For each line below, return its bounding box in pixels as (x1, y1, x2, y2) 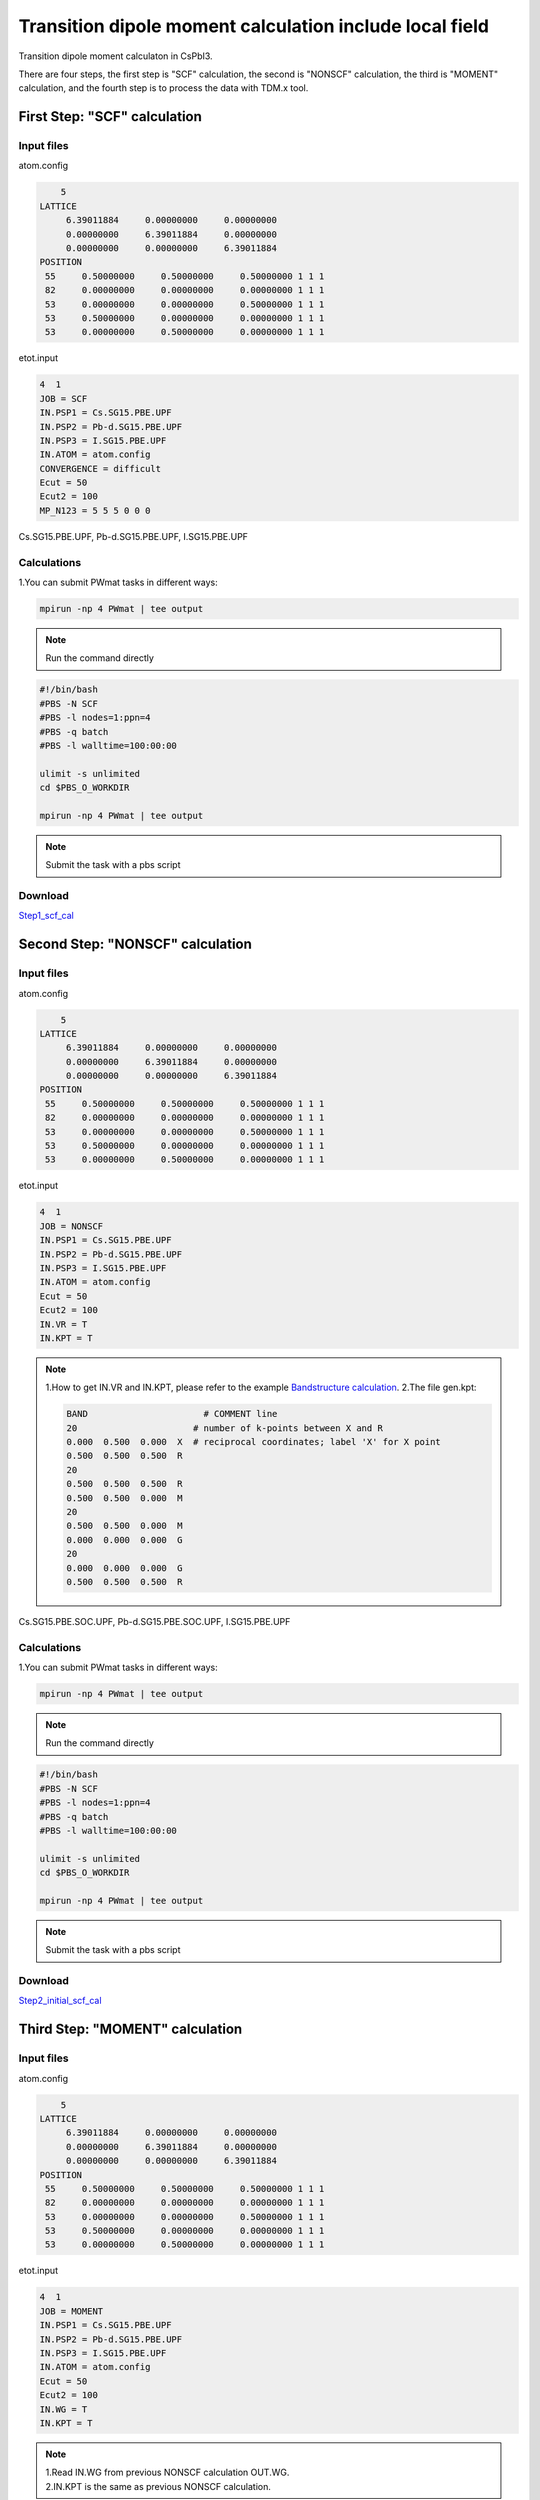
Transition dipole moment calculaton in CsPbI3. (18, 50, 214, 62)
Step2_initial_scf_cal (18, 1995, 102, 2007)
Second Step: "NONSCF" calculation (18, 936, 252, 953)
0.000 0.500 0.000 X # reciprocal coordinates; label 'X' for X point (66, 1436, 442, 1448)
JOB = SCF (39, 393, 88, 404)
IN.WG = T (39, 2403, 88, 2415)
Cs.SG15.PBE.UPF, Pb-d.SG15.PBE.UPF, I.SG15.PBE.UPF (18, 530, 249, 542)
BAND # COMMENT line (66, 1408, 278, 1420)
